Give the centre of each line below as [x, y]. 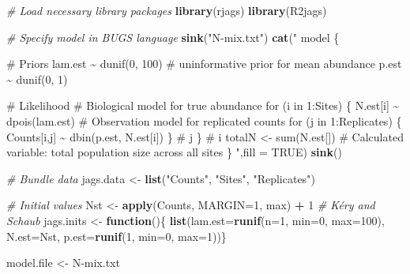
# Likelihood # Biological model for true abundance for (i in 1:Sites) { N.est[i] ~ [203, 105]
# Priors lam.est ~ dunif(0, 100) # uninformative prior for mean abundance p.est [204, 64]
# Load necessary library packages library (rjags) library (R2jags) [167, 10]
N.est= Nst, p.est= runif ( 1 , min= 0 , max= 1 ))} [117, 236]
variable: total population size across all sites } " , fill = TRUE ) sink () [174, 152]
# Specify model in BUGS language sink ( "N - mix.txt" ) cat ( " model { [173, 37]
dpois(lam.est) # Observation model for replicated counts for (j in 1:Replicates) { [204, 120]
